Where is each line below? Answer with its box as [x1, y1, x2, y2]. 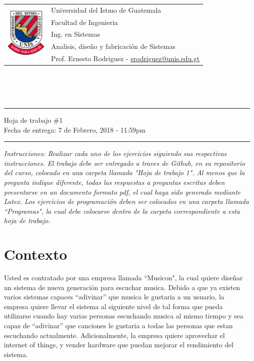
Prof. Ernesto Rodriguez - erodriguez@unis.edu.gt [51, 53, 200, 64]
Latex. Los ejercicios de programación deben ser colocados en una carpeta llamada [4, 196, 249, 206]
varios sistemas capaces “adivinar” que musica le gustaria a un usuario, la [4, 292, 225, 302]
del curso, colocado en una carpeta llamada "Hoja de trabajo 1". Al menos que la [4, 167, 245, 178]
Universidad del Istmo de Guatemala [51, 4, 161, 15]
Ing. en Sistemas [51, 29, 100, 39]
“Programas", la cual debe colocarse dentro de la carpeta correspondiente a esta [4, 205, 240, 216]
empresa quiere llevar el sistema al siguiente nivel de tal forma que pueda [4, 301, 223, 311]
